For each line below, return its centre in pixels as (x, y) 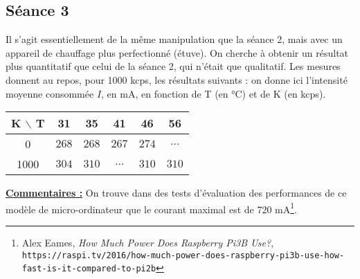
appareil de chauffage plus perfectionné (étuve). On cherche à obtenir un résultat (177, 52)
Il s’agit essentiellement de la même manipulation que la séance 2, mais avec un (174, 39)
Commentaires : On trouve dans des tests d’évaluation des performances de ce (176, 193)
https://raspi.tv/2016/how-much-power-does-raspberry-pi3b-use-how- (183, 255)
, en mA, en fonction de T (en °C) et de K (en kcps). (214, 93)
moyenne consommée (50, 93)
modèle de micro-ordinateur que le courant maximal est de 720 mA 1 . (151, 208)
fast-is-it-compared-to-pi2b (89, 269)
